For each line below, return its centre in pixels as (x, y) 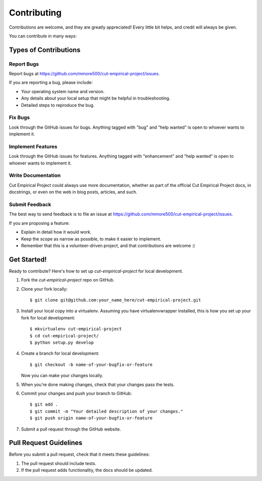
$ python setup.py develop (62, 342)
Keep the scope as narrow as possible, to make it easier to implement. (91, 239)
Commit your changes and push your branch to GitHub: (76, 393)
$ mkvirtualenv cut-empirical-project (76, 329)
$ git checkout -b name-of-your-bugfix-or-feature (91, 365)
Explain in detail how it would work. (56, 232)
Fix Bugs (19, 117)
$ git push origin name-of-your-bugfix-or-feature (91, 418)
